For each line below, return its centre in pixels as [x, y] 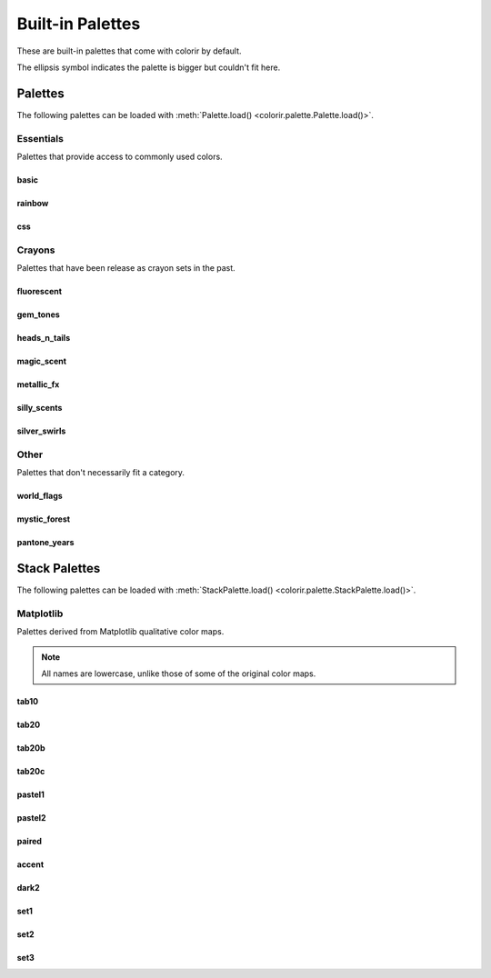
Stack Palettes [59, 569]
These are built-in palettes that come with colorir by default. [129, 51]
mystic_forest [44, 519]
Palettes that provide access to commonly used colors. [120, 156]
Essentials [40, 138]
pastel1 [31, 794]
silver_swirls [41, 431]
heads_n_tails [44, 338]
